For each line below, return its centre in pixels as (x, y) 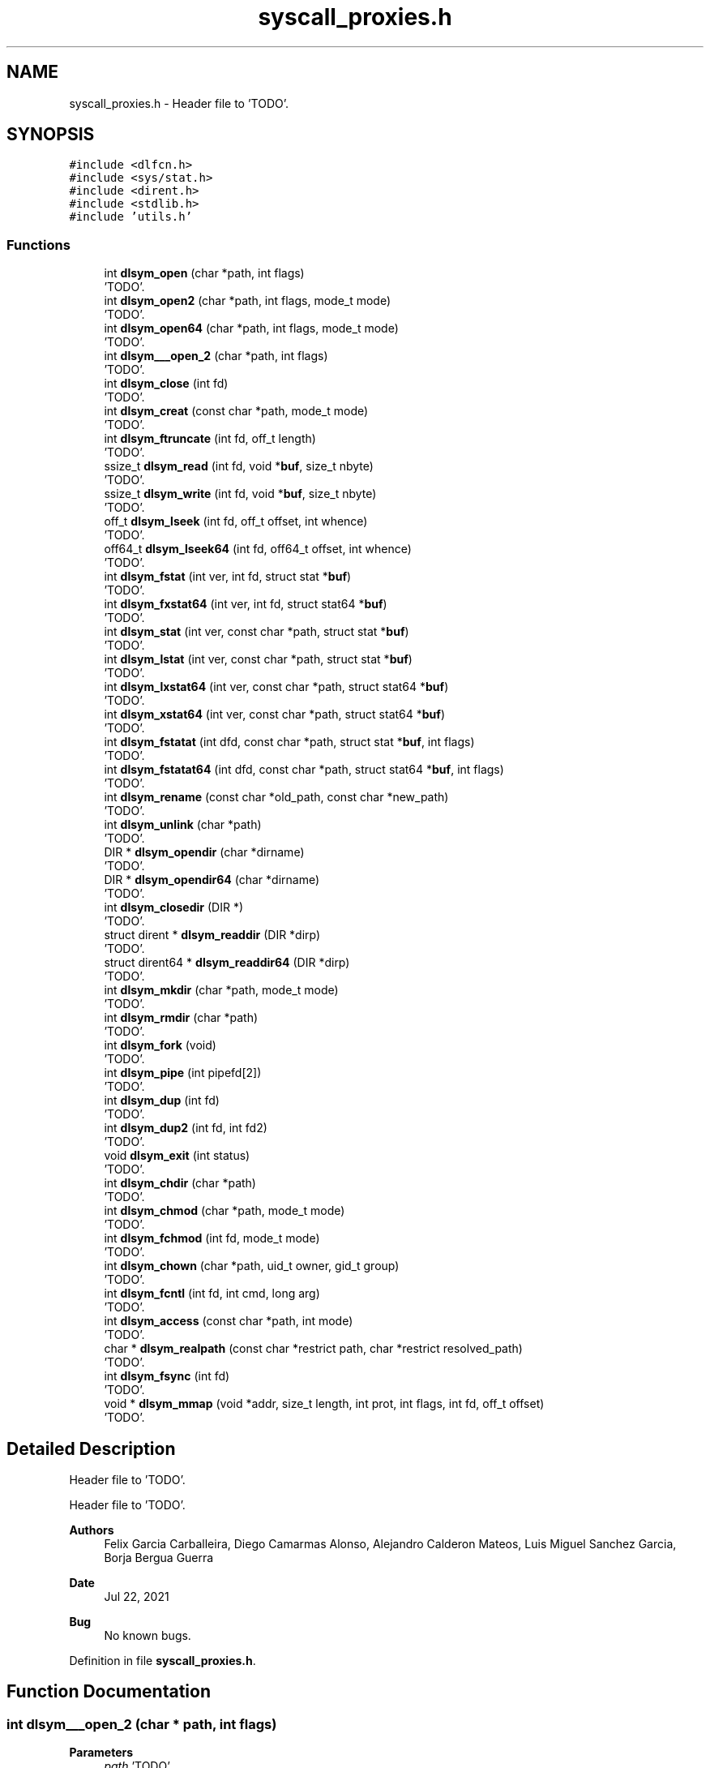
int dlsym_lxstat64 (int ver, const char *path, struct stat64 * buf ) (276, 687)
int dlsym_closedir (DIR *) (174, 908)
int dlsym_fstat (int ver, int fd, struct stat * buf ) (228, 577)
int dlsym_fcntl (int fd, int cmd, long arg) (212, 1294)
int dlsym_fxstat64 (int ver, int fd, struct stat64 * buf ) (246, 604)
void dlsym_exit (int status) (177, 1156)
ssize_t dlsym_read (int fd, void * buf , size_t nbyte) (239, 466)
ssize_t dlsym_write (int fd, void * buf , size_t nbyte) (240, 494)
